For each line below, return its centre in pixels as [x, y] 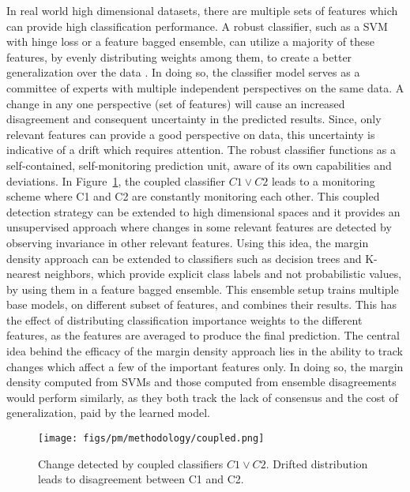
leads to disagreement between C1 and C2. [141, 479]
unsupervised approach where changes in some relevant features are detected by [199, 227]
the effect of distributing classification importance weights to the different [184, 319]
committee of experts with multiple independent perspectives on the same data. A [205, 87]
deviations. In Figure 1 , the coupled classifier [116, 180]
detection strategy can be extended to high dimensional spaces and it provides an [203, 211]
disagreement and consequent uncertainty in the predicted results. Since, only [194, 119]
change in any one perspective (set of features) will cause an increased [176, 103]
